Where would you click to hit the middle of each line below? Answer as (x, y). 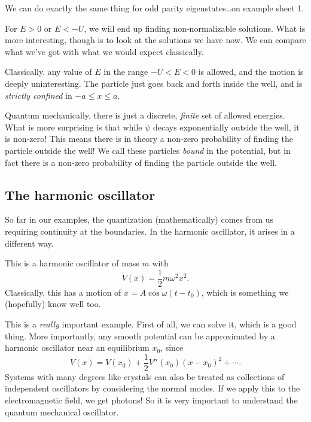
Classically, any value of (48, 72)
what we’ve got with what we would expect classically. (104, 51)
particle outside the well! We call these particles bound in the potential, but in (148, 150)
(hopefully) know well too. (53, 304)
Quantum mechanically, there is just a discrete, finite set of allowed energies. (145, 115)
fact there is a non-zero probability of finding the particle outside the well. (141, 162)
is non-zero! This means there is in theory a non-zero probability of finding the (149, 139)
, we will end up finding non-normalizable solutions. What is (195, 28)
